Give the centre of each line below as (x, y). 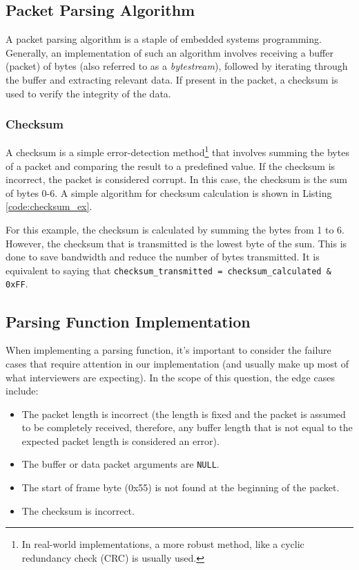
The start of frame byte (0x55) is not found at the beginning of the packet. (181, 487)
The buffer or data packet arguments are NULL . (120, 464)
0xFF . (17, 284)
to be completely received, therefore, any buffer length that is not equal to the (187, 427)
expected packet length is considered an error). (120, 440)
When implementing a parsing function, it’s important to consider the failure (168, 350)
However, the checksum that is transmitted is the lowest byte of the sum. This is (176, 243)
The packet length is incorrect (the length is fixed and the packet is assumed (184, 414)
